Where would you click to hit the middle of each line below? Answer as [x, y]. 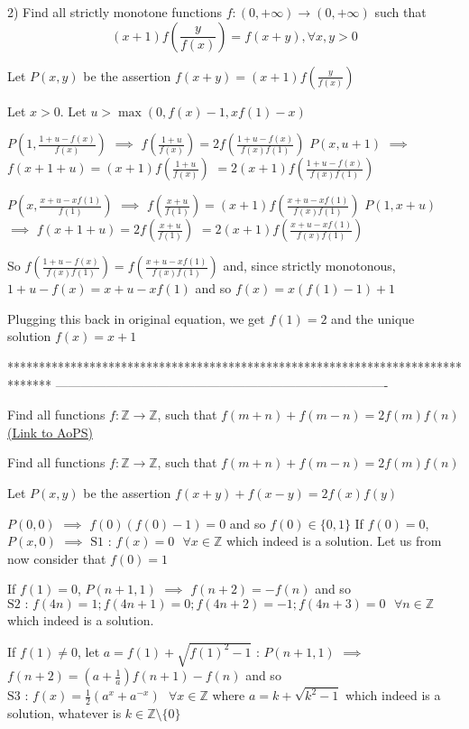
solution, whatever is [64, 713]
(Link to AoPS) [50, 432]
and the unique [373, 318]
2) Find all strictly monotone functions [115, 12]
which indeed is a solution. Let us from [334, 541]
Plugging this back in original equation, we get [136, 318]
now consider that [57, 558]
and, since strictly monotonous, [309, 266]
